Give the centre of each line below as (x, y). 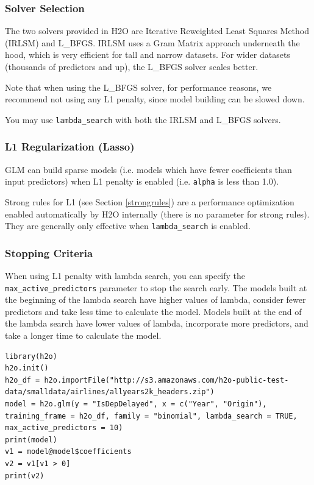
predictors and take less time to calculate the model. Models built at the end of (153, 311)
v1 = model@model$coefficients (68, 452)
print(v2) (25, 476)
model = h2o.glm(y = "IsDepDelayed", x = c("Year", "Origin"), (136, 404)
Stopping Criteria (49, 253)
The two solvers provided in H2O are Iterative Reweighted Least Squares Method (157, 31)
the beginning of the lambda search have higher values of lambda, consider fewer (155, 299)
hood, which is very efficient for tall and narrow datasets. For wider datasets (148, 55)
